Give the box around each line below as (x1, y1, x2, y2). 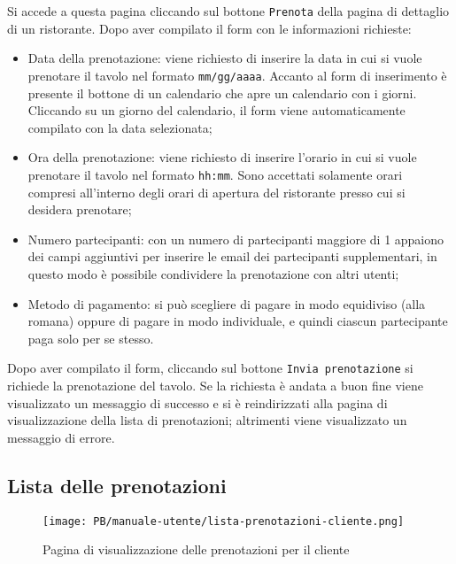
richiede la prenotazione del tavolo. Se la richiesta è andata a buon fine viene (7, 375, 423, 394)
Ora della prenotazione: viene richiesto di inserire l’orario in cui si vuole (27, 148, 417, 166)
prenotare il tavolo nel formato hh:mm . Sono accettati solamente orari (27, 165, 403, 183)
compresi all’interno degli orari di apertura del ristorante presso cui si (27, 182, 406, 201)
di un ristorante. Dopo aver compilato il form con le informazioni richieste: (7, 19, 412, 37)
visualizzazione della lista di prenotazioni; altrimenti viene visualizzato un (7, 411, 407, 429)
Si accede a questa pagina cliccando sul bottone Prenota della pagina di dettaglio (7, 2, 450, 19)
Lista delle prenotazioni (7, 471, 227, 498)
